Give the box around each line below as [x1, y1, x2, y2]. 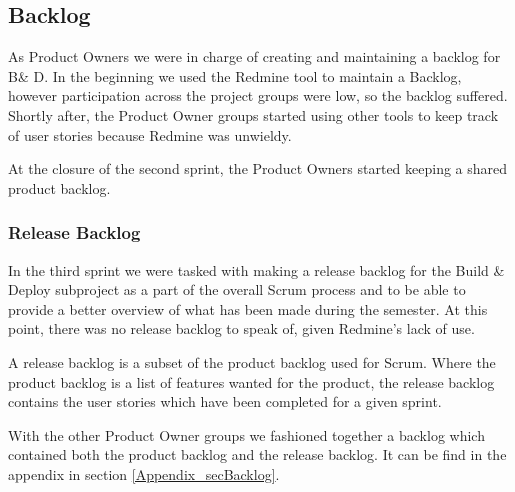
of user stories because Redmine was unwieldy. [8, 124, 292, 145]
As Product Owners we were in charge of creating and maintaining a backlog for [8, 46, 501, 67]
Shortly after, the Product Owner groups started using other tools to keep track [8, 104, 499, 125]
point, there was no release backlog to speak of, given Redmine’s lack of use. [8, 318, 475, 339]
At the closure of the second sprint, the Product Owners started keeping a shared [8, 158, 508, 179]
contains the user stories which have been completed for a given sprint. [8, 391, 442, 412]
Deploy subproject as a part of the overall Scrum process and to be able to [8, 279, 466, 300]
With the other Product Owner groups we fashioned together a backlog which [8, 424, 485, 445]
